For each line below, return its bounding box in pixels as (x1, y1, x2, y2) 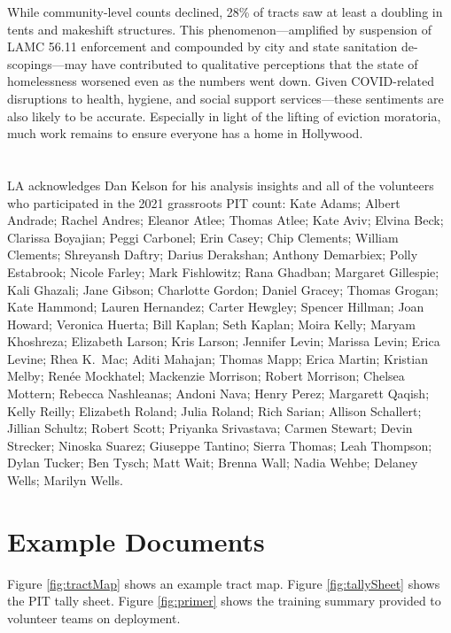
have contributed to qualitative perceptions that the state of (91, 54, 418, 73)
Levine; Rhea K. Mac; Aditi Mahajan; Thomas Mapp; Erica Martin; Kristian (7, 349, 428, 367)
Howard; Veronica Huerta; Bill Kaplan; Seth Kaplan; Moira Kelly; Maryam (7, 314, 416, 333)
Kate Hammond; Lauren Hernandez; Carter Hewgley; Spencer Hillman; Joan (7, 297, 424, 316)
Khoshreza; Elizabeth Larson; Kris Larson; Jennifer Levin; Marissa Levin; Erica (7, 332, 440, 351)
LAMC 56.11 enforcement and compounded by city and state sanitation (7, 37, 398, 56)
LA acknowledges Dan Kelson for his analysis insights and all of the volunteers (7, 175, 434, 194)
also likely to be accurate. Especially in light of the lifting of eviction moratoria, (7, 106, 441, 125)
